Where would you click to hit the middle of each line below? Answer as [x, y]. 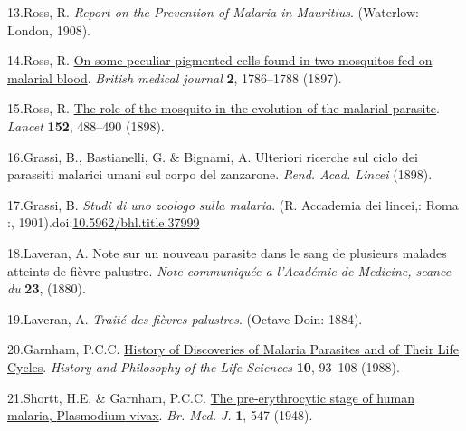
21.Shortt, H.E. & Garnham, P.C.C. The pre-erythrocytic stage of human [211, 397]
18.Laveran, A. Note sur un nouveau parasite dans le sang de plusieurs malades [227, 252]
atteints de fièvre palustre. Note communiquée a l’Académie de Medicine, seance [229, 270]
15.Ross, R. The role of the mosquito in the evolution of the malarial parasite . [223, 108]
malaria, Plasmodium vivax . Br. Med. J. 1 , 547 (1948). [160, 415]
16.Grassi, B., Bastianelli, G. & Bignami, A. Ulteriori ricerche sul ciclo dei [213, 156]
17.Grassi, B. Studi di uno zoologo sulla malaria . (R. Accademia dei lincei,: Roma [233, 204]
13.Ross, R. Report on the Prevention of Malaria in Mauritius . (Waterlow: [213, 12]
